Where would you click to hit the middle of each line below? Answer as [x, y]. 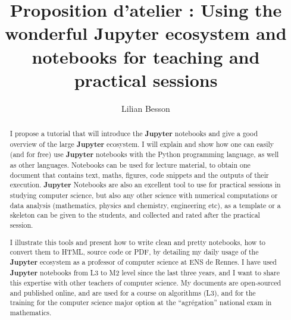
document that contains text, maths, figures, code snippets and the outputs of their [139, 175]
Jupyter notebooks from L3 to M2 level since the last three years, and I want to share [145, 272]
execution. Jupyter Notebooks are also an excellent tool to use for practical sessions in [145, 185]
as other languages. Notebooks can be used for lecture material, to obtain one [130, 165]
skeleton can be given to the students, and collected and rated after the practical [135, 215]
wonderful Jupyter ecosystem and [146, 33]
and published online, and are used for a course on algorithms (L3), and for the [133, 292]
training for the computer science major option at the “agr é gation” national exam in [141, 302]
